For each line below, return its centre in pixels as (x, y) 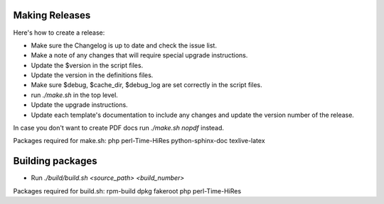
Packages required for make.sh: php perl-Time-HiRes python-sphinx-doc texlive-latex (139, 141)
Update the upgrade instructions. (79, 105)
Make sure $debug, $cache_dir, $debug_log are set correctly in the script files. (146, 85)
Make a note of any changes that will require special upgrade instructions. (139, 55)
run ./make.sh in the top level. (75, 95)
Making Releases (52, 15)
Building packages (55, 161)
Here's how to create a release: (59, 33)
